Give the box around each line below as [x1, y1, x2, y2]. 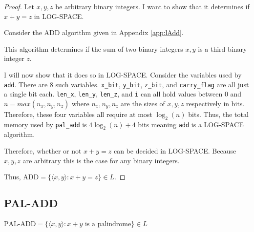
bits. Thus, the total [188, 109, 249, 119]
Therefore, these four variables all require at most [4, 109, 152, 119]
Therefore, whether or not [4, 146, 82, 156]
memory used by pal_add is [4, 119, 87, 129]
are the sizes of [121, 98, 165, 108]
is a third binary [198, 43, 247, 54]
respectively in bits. [186, 98, 245, 108]
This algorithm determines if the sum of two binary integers [4, 43, 183, 54]
